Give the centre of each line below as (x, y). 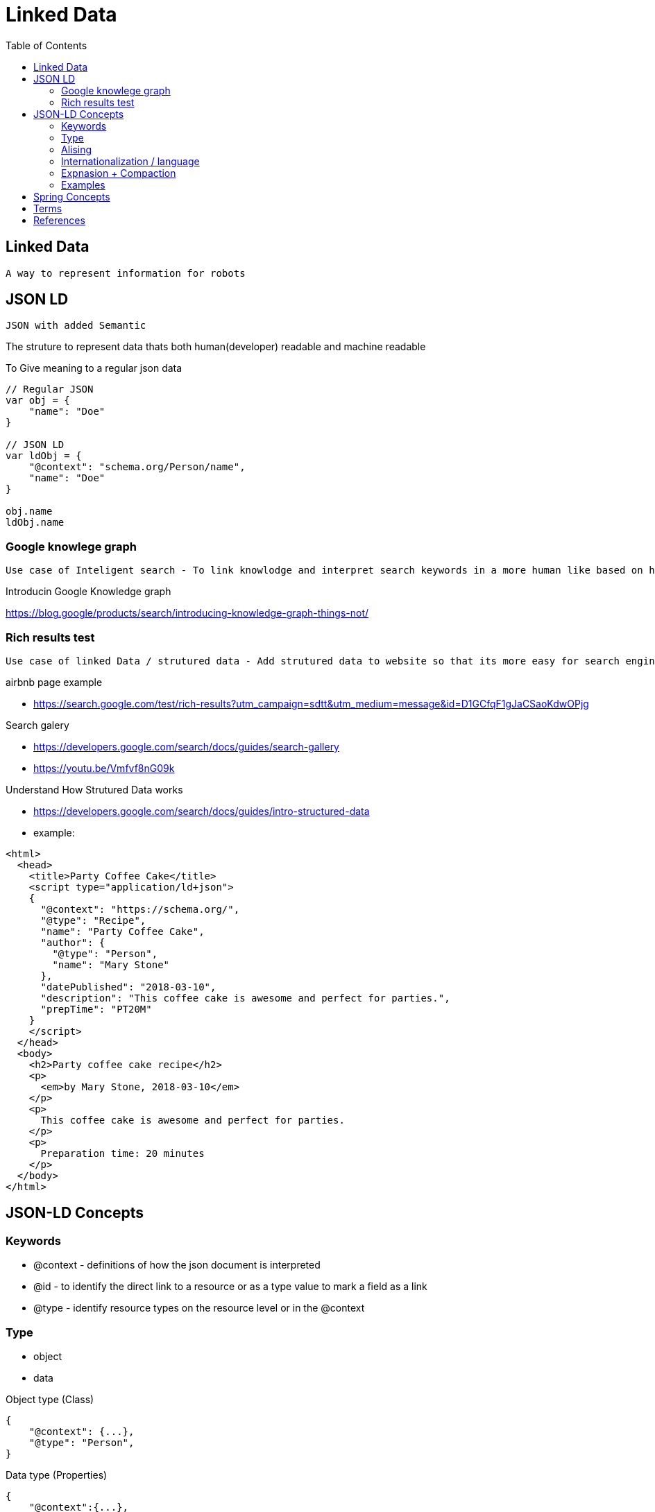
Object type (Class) (50, 1399)
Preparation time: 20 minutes (122, 1153)
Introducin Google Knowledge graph (88, 592)
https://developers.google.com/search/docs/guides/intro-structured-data (202, 811)
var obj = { (38, 401)
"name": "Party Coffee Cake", (122, 931)
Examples (83, 184)
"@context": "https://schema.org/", (140, 909)
